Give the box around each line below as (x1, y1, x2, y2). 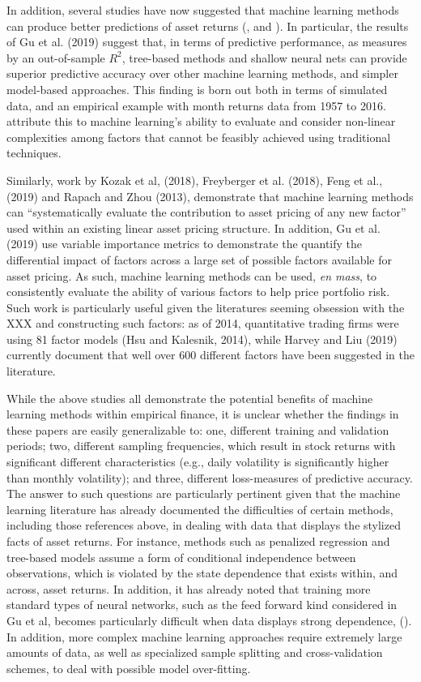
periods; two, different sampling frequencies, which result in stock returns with (6, 437, 396, 454)
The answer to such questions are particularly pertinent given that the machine (6, 485, 401, 502)
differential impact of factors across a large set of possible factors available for (6, 251, 392, 268)
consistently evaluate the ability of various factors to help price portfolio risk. (6, 283, 390, 300)
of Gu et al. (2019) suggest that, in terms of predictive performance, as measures (6, 33, 407, 50)
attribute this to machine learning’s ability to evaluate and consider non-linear (6, 113, 396, 130)
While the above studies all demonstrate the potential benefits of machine (6, 389, 373, 406)
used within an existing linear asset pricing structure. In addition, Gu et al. (6, 219, 381, 236)
